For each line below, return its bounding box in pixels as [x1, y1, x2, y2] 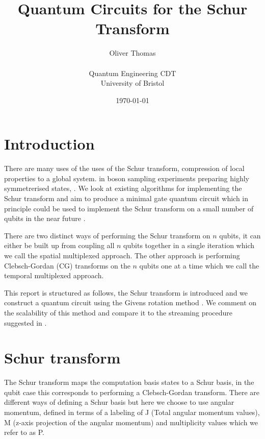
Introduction [4, 133, 95, 154]
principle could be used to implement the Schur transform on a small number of [4, 203, 254, 213]
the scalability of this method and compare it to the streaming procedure [4, 307, 232, 318]
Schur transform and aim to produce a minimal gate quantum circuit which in [4, 193, 249, 203]
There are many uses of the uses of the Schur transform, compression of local [4, 163, 245, 174]
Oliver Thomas [109, 47, 156, 58]
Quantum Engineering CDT [89, 67, 176, 78]
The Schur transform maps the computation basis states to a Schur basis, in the [4, 377, 254, 387]
